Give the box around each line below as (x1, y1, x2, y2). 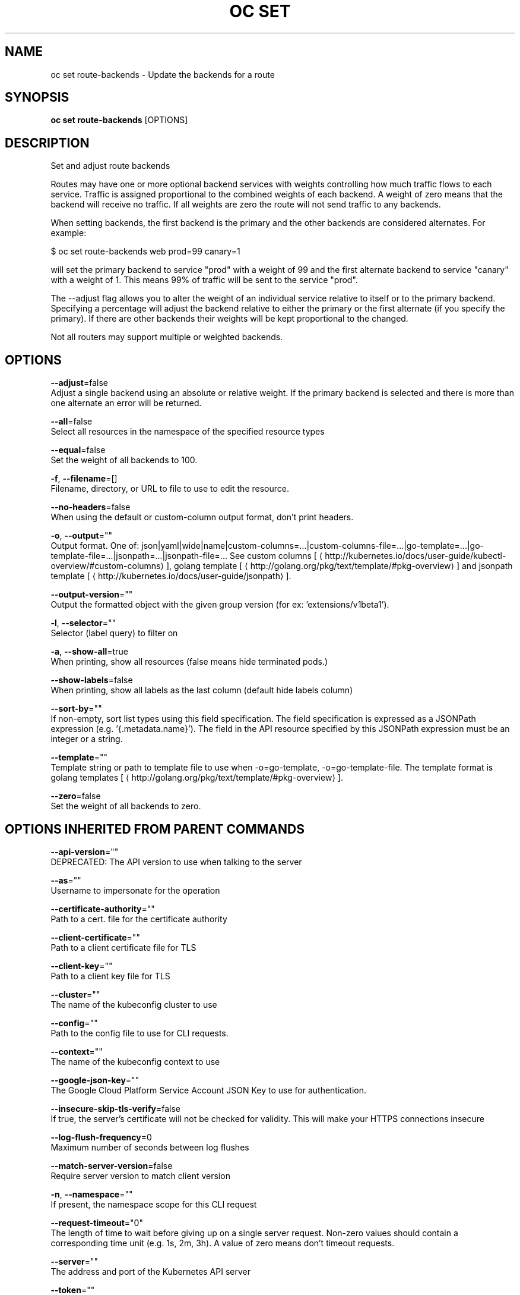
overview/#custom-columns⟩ (50, 561, 164, 571)
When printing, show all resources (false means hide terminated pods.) (50, 656, 328, 667)
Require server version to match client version (50, 1170, 230, 1181)
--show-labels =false (50, 675, 133, 686)
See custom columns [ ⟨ (229, 551, 323, 561)
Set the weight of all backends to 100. (50, 455, 198, 466)
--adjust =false (50, 378, 108, 388)
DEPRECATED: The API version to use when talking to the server (50, 856, 302, 867)
